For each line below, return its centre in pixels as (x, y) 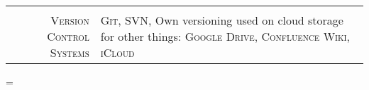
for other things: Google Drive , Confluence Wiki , (225, 36)
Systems (70, 52)
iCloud (117, 52)
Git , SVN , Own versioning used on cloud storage (222, 20)
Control (68, 36)
